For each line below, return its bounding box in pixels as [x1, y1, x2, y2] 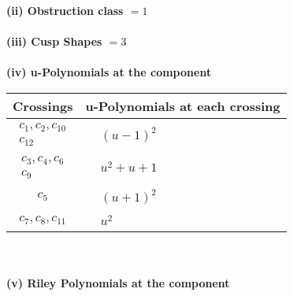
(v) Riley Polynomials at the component [6, 275, 230, 291]
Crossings [13, 96, 73, 115]
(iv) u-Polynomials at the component [6, 64, 212, 80]
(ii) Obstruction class [6, 2, 124, 18]
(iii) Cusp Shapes [6, 33, 102, 50]
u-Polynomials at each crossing [85, 96, 280, 115]
